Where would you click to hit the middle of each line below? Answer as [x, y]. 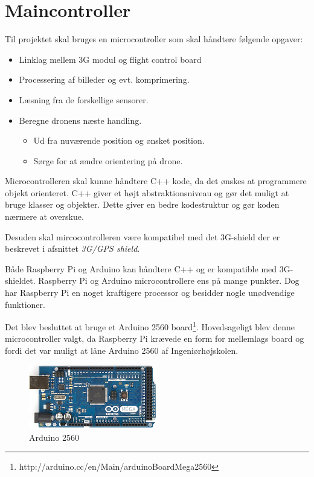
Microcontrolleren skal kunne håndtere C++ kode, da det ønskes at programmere [156, 181]
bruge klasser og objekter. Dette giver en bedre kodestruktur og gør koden [142, 204]
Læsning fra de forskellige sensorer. [84, 99]
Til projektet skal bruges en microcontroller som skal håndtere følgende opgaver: [154, 39]
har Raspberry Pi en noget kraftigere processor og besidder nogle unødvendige [150, 293]
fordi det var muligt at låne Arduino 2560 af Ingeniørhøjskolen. [122, 351]
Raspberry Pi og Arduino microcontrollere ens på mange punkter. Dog [169, 280]
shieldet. [20, 280]
